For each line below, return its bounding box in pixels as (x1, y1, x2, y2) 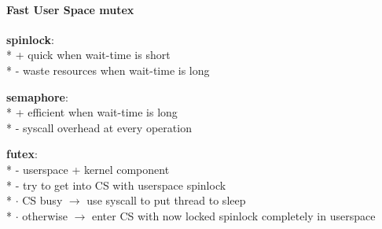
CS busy (22, 192, 63, 209)
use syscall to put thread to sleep (86, 192, 246, 209)
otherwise (22, 207, 68, 223)
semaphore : (6, 88, 68, 105)
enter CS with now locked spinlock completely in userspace (91, 207, 376, 223)
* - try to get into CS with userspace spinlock (6, 176, 226, 193)
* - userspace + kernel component (6, 161, 170, 177)
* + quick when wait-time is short (6, 46, 171, 63)
